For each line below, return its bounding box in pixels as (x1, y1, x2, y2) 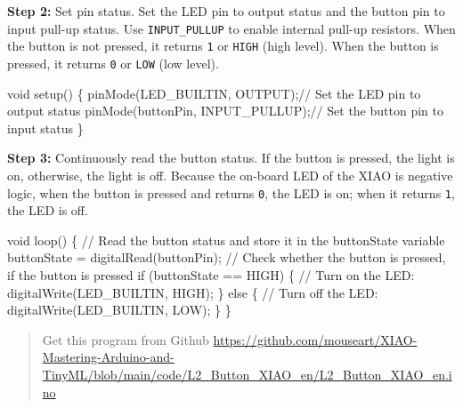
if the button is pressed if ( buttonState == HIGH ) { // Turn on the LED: (7, 265, 415, 284)
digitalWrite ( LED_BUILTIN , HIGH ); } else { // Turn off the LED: (7, 283, 378, 301)
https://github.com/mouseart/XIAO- (213, 330, 418, 348)
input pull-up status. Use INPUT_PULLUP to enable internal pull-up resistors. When (7, 19, 456, 37)
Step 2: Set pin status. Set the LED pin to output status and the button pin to (7, 2, 445, 20)
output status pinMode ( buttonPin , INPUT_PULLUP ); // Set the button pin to (7, 101, 443, 120)
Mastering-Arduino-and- (42, 348, 175, 366)
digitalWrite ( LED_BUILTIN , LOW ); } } (7, 300, 231, 319)
